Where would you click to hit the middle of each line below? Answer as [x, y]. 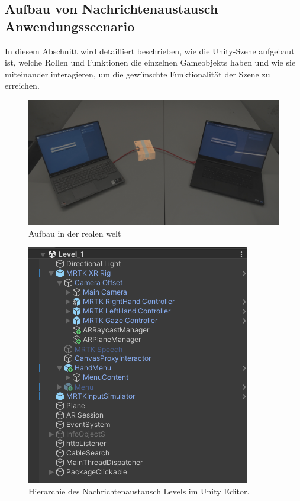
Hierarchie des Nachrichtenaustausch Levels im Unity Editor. [139, 491]
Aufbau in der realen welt [75, 233]
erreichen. [22, 85]
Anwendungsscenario [70, 26]
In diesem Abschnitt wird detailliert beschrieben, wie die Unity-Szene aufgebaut [150, 51]
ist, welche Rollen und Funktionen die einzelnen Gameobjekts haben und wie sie [150, 62]
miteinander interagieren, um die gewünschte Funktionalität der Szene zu [138, 74]
